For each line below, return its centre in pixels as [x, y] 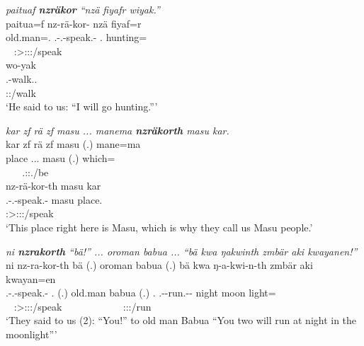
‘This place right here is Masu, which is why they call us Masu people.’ [159, 227]
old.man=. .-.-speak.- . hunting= [76, 37]
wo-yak [21, 65]
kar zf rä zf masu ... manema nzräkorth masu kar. [118, 130]
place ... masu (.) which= [61, 157]
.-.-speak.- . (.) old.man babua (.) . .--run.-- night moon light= [141, 293]
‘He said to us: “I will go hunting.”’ [82, 106]
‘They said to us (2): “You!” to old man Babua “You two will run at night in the [181, 320]
